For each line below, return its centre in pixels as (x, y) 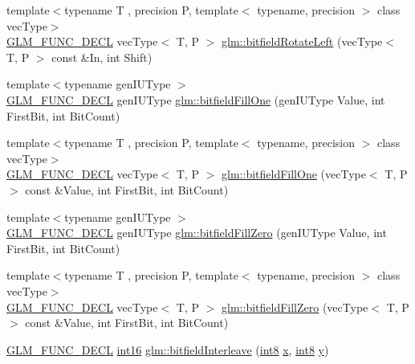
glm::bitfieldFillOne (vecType (294, 174)
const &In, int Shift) (102, 57)
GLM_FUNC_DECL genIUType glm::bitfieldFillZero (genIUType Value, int (197, 233)
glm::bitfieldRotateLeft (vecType (302, 41)
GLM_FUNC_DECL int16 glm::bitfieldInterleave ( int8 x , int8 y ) (168, 349)
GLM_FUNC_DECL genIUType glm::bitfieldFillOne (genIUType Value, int (196, 99)
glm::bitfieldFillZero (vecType (295, 307)
